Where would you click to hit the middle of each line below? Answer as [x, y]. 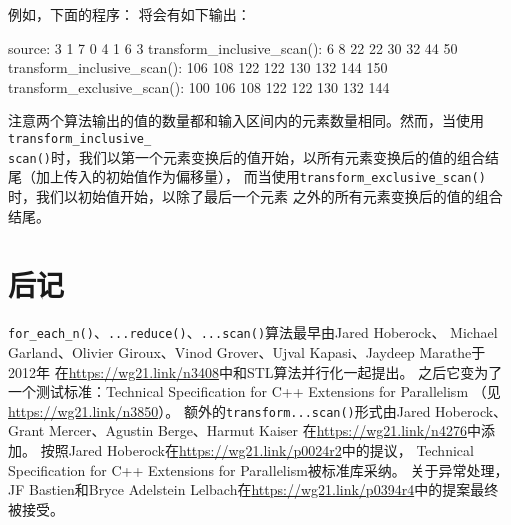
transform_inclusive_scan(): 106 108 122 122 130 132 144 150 [198, 67]
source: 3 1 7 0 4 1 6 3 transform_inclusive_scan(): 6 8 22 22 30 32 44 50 [233, 47]
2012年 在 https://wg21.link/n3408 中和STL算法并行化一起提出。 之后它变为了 [255, 371]
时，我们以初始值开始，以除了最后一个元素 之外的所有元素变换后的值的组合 [255, 195]
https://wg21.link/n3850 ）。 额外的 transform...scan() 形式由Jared [219, 410]
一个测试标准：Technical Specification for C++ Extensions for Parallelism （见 [254, 391]
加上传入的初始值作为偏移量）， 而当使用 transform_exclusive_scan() [260, 176]
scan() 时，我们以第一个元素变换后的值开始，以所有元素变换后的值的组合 [246, 156]
